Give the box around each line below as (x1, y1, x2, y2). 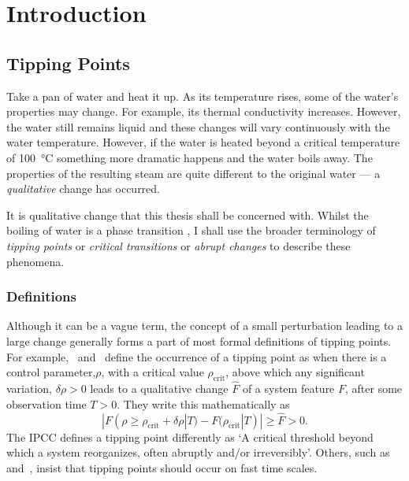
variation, (6, 380, 53, 397)
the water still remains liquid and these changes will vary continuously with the (6, 118, 390, 135)
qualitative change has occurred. (6, 180, 160, 197)
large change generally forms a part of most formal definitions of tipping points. (6, 332, 392, 349)
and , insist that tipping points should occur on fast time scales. (6, 459, 318, 475)
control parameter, (6, 364, 96, 380)
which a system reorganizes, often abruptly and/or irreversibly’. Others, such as (6, 444, 390, 461)
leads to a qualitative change (90, 380, 229, 397)
